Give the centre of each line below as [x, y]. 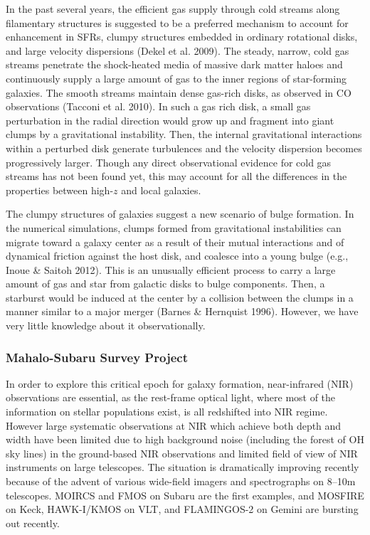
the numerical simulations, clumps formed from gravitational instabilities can [174, 227]
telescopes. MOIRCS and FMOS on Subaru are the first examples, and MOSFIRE [185, 495]
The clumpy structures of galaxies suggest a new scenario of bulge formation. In [180, 214]
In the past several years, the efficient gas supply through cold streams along [173, 9]
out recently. [33, 523]
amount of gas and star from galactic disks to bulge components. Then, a [165, 284]
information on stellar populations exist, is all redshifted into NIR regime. [167, 412]
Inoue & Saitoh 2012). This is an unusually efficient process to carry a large [171, 269]
